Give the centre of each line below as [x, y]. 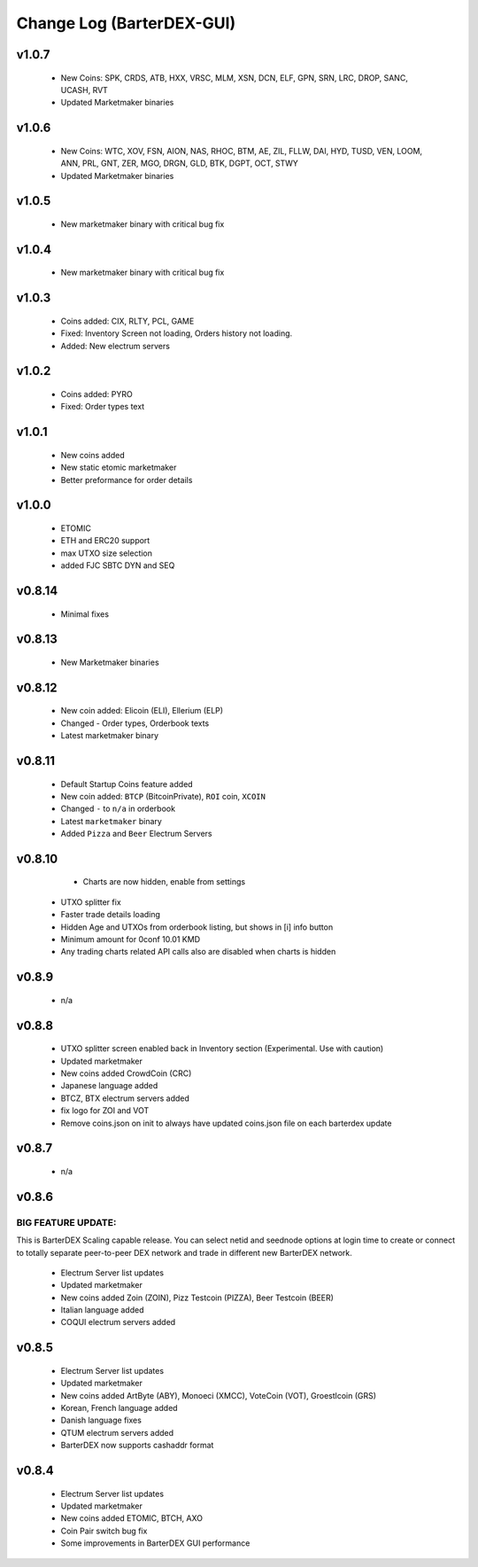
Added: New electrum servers [115, 346]
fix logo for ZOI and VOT [105, 1111]
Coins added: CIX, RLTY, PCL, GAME [127, 321]
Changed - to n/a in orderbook [118, 809]
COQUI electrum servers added [118, 1322]
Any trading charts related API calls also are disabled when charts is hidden [198, 952]
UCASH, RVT [84, 90]
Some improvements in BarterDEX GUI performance [155, 1543]
